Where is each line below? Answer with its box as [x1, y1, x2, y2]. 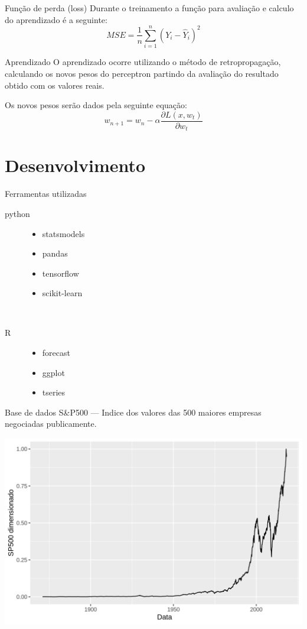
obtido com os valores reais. [5, 79, 104, 91]
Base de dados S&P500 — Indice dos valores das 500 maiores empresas [5, 406, 262, 418]
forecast [42, 346, 70, 359]
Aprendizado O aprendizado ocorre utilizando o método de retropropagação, [5, 56, 281, 68]
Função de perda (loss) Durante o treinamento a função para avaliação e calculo [5, 2, 294, 14]
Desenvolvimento [5, 153, 146, 177]
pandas [42, 247, 68, 260]
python [5, 207, 30, 219]
